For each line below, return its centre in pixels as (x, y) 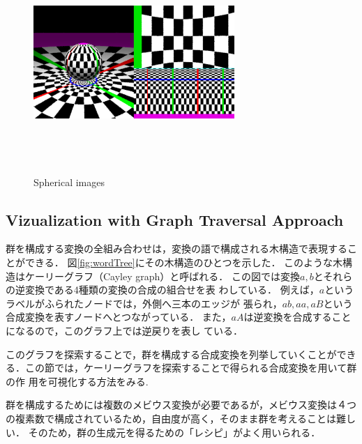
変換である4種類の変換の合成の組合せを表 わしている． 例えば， (172, 290)
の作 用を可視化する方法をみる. (77, 381)
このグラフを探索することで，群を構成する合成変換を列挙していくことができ (181, 354)
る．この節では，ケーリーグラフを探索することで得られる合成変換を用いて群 (181, 368)
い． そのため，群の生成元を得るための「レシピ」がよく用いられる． (163, 432)
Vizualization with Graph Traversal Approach (175, 219)
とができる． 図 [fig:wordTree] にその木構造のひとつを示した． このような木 (174, 262)
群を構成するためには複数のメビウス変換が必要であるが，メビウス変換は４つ (181, 405)
